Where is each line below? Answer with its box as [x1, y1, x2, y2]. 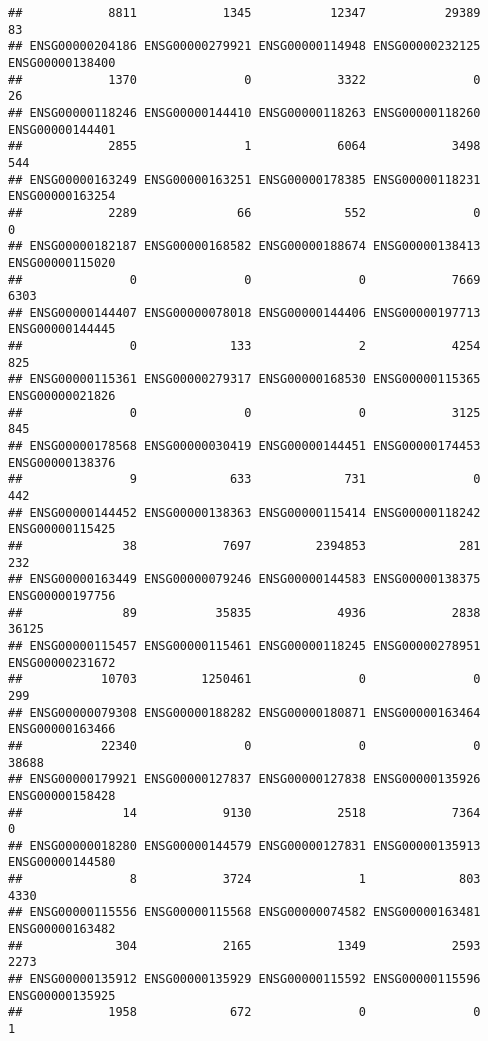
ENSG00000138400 [8, 55, 116, 70]
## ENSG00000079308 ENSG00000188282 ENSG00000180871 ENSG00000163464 [8, 705, 481, 720]
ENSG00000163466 [8, 722, 116, 737]
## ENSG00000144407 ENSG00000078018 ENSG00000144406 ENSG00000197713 [8, 305, 481, 320]
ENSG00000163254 [8, 189, 116, 204]
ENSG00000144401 [8, 122, 116, 137]
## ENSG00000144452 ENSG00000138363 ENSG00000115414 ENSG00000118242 [8, 505, 481, 520]
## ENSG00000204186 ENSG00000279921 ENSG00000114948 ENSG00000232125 [8, 39, 481, 54]
